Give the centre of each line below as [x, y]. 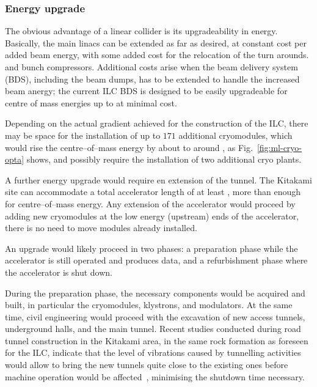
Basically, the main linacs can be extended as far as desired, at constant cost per [156, 42]
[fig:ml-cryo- [279, 147]
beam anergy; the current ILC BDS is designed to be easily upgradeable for [146, 91]
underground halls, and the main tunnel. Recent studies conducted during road [153, 329]
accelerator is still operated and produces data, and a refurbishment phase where [156, 260]
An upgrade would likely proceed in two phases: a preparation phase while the [151, 248]
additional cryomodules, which [235, 135]
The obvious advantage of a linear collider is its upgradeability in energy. [141, 31]
